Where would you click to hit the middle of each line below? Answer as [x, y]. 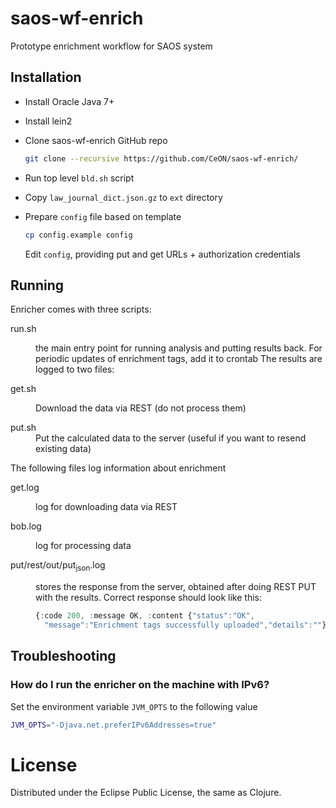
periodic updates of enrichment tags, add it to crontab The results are [179, 359]
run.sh [23, 329]
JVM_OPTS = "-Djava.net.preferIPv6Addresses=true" [113, 725]
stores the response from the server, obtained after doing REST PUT [176, 587]
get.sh [23, 389]
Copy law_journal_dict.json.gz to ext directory [123, 197]
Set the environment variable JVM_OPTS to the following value [134, 706]
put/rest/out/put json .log [58, 566]
